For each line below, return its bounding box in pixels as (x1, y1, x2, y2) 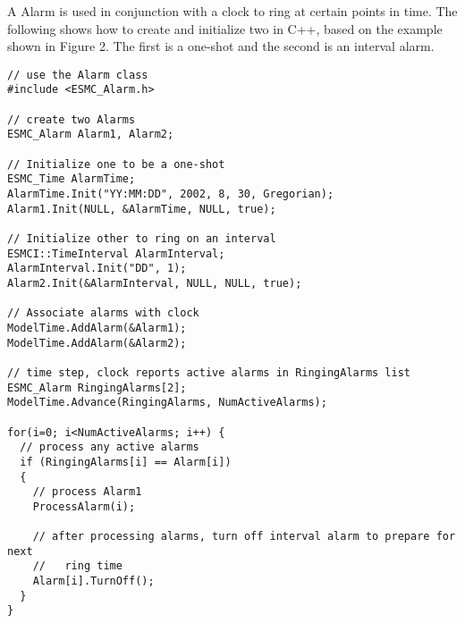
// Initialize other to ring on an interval (7, 232, 276, 245)
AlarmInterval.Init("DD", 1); (7, 262, 187, 275)
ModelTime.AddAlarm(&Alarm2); (7, 336, 187, 349)
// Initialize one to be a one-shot (7, 157, 225, 171)
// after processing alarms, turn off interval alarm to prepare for (32, 530, 456, 543)
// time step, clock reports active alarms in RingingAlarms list (7, 366, 411, 379)
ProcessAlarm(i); (32, 500, 136, 513)
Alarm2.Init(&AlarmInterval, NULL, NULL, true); (7, 276, 302, 290)
